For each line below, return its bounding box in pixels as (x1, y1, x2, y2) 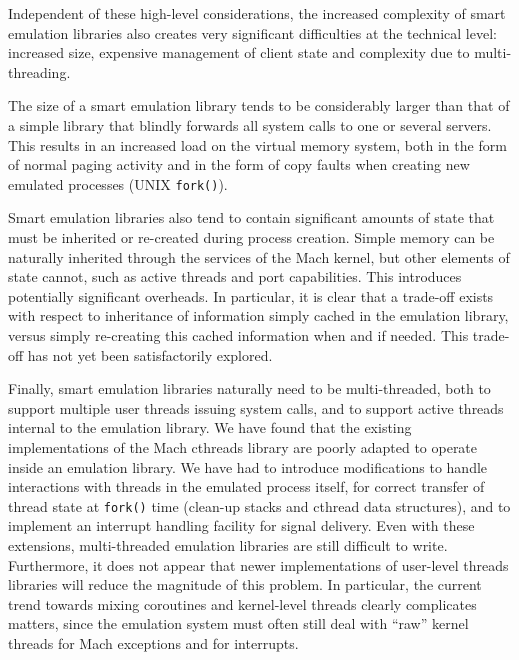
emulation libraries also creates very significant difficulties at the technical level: (8, 22, 497, 43)
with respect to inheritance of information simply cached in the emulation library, (8, 305, 509, 326)
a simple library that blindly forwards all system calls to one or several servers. (8, 114, 492, 135)
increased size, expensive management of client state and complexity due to (8, 42, 470, 63)
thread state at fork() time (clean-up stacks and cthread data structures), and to (8, 495, 511, 516)
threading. (8, 61, 71, 82)
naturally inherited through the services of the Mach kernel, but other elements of (8, 246, 510, 267)
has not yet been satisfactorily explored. (27, 344, 273, 365)
